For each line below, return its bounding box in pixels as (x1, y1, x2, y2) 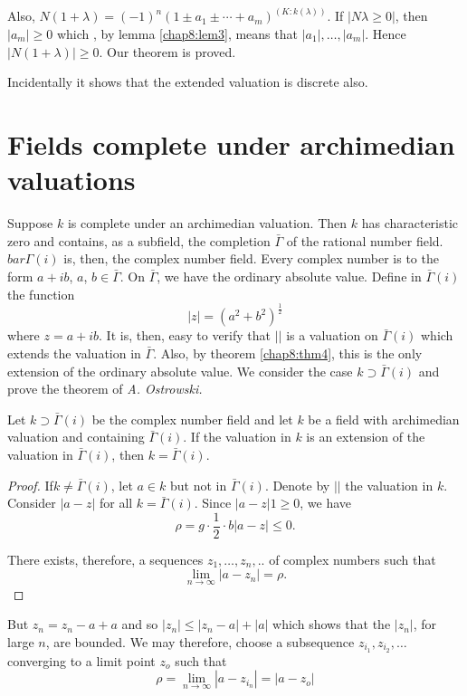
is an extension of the (306, 427, 425, 446)
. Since (194, 493, 232, 512)
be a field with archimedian (308, 409, 460, 428)
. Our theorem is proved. (99, 42, 236, 61)
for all (99, 493, 133, 512)
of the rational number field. (286, 231, 443, 250)
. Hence (365, 24, 406, 43)
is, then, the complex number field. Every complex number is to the (63, 249, 439, 268)
